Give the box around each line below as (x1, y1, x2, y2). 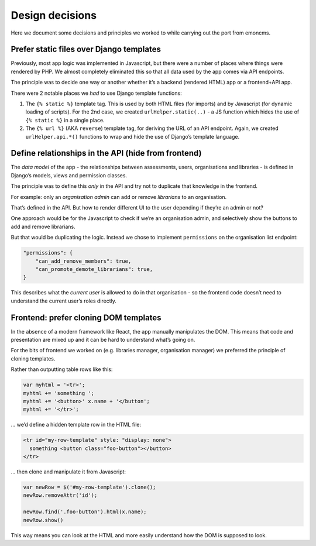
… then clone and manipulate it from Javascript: (11, 468, 126, 475)
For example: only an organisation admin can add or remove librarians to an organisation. (11, 193, 227, 200)
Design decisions (11, 9, 97, 22)
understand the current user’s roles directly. (11, 297, 116, 304)
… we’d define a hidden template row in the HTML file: (11, 421, 142, 428)
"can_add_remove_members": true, (35, 257, 132, 265)
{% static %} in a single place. (25, 116, 105, 123)
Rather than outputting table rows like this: (11, 366, 113, 373)
